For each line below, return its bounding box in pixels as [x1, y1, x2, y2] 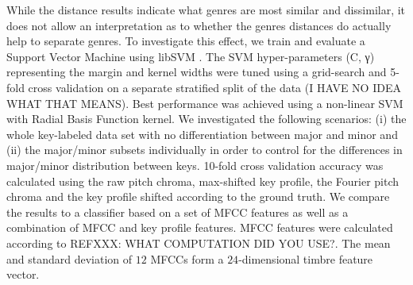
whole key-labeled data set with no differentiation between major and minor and [6, 125, 398, 142]
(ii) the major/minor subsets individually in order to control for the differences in [6, 141, 403, 158]
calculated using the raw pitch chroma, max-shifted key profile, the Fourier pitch [6, 172, 399, 189]
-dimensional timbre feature [238, 250, 373, 267]
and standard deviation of [6, 250, 133, 267]
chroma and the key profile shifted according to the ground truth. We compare [6, 188, 390, 205]
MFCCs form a [150, 250, 224, 267]
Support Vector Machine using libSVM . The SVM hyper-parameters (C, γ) [6, 48, 375, 64]
